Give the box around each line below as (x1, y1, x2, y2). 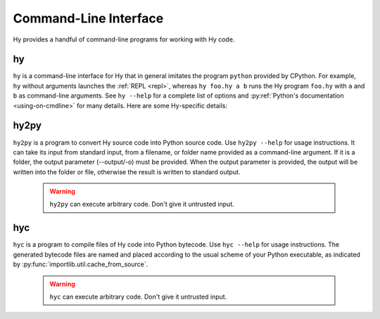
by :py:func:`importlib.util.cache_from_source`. (13, 260, 148, 268)
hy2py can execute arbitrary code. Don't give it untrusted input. (49, 200, 235, 209)
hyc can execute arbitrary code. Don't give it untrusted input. (49, 292, 227, 301)
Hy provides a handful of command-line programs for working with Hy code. (13, 35, 235, 44)
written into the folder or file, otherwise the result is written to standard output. (13, 167, 241, 176)
